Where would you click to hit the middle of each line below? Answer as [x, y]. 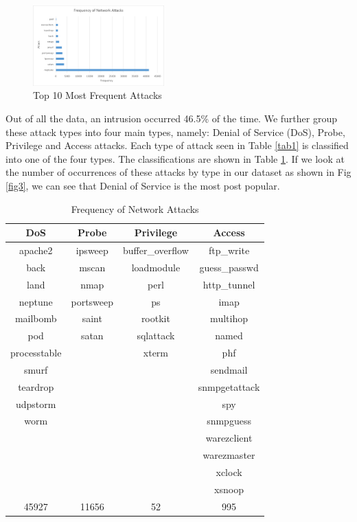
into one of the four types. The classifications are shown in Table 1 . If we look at [175, 158]
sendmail [229, 369]
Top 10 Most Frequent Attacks [97, 95]
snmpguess [229, 421]
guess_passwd [229, 267]
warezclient [229, 438]
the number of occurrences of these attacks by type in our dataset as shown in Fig [178, 172]
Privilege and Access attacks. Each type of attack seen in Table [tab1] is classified [177, 145]
